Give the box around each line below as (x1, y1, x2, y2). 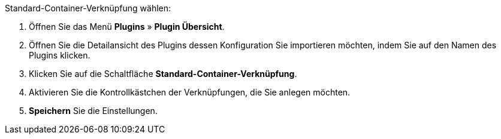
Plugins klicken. (29, 50, 90, 60)
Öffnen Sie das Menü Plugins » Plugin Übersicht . (29, 21, 225, 32)
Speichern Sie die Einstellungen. (29, 106, 158, 116)
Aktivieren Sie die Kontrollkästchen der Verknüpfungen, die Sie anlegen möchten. (29, 87, 351, 97)
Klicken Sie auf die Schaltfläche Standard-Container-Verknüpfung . (29, 69, 297, 79)
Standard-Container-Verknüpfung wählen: (5, 3, 171, 13)
